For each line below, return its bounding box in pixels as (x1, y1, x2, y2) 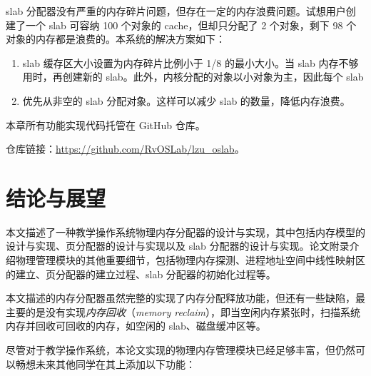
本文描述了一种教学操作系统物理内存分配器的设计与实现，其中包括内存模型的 (6, 224, 365, 239)
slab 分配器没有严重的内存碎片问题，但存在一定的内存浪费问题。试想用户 (6, 4, 346, 18)
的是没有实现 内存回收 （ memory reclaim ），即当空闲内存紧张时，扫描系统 (25, 304, 361, 319)
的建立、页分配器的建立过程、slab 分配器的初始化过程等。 (6, 266, 276, 281)
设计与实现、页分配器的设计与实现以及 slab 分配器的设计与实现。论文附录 (6, 238, 350, 253)
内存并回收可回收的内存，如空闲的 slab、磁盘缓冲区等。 (6, 318, 266, 333)
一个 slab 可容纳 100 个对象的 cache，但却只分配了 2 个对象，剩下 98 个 (25, 17, 357, 32)
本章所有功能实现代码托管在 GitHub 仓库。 (6, 117, 205, 132)
